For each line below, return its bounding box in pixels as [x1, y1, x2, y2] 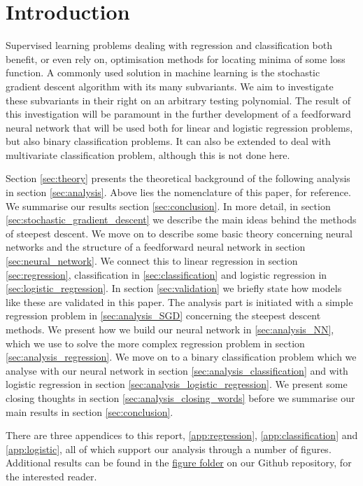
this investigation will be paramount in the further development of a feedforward [6, 106, 351, 121]
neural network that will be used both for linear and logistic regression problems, [6, 120, 353, 134]
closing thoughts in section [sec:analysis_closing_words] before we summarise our [6, 390, 355, 405]
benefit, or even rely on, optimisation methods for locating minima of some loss [6, 51, 346, 66]
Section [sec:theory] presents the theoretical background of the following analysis [6, 171, 350, 186]
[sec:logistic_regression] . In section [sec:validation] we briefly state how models [6, 281, 342, 296]
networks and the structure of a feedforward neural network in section [6, 239, 306, 254]
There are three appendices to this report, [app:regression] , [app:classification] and [6, 428, 358, 443]
